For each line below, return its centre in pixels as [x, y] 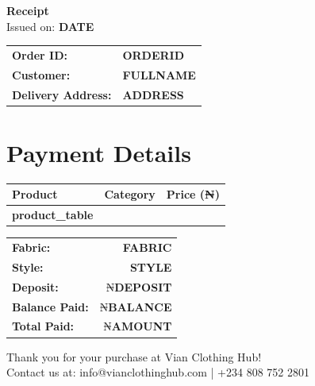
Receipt [28, 10]
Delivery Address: [62, 94]
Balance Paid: [50, 306]
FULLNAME [159, 74]
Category [130, 194]
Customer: [41, 74]
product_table [53, 215]
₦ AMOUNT [138, 326]
